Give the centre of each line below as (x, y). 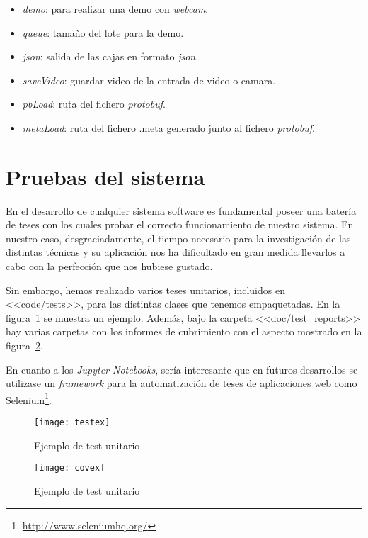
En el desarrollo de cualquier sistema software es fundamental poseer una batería (181, 210)
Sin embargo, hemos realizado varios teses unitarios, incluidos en (145, 290)
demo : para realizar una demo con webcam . (115, 9)
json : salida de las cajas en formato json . (110, 56)
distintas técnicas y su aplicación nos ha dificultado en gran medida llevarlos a (176, 252)
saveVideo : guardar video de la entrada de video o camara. (149, 80)
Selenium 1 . (29, 398)
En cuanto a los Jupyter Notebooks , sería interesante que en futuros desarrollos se (182, 369)
